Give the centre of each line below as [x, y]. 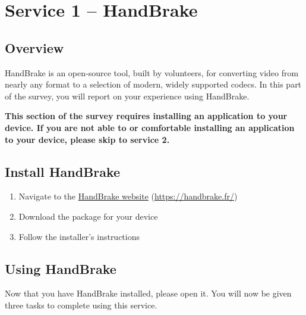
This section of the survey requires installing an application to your [146, 116]
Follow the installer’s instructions [79, 236]
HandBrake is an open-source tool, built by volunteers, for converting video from [152, 72]
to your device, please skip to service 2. [87, 139]
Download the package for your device [88, 216]
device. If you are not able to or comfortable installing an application [150, 127]
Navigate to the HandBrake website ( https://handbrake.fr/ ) [128, 196]
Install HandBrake [63, 171]
